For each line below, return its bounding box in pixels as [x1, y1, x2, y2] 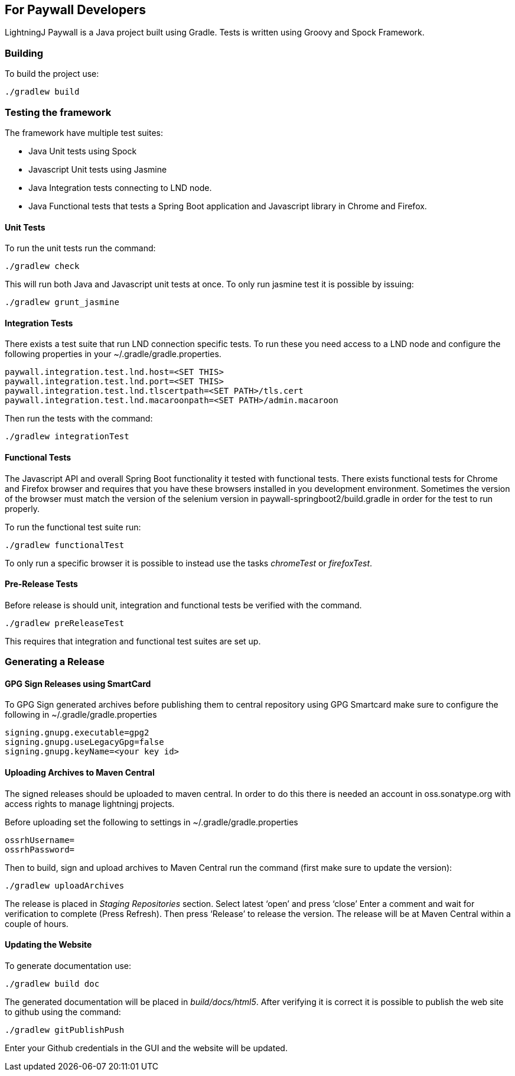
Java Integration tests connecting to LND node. [28, 182, 212, 193]
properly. [5, 503, 40, 514]
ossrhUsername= [5, 835, 75, 845]
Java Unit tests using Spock [28, 145, 137, 156]
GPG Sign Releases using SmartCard [5, 678, 151, 689]
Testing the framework [5, 106, 112, 118]
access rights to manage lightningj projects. [5, 798, 175, 809]
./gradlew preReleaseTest [5, 618, 125, 628]
